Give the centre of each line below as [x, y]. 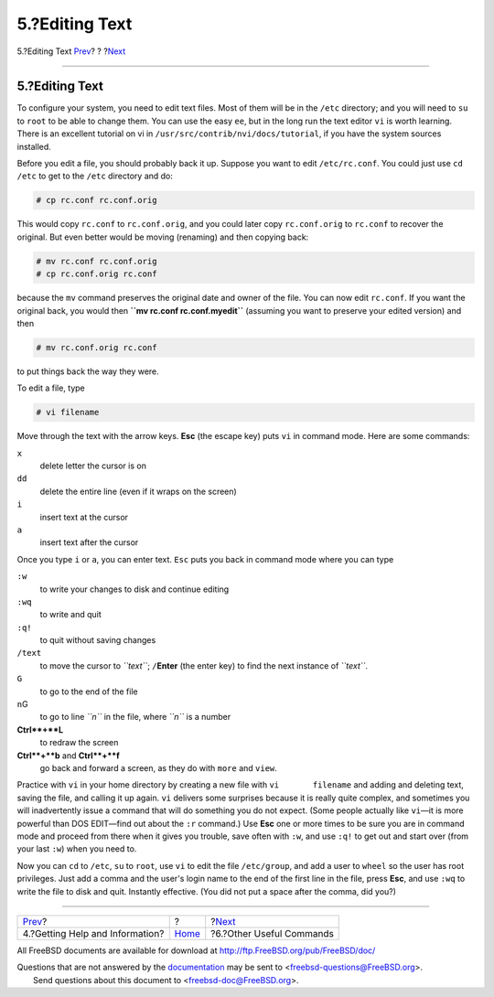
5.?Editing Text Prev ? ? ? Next [71, 51]
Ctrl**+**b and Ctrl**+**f [69, 756]
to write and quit [71, 615]
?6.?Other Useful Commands [272, 933]
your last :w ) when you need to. [77, 849]
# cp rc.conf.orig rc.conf [97, 274]
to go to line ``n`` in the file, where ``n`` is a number [135, 717]
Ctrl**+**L [40, 729]
